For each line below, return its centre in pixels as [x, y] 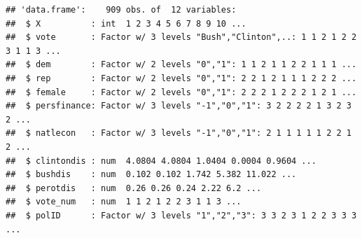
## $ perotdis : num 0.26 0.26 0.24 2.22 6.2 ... [134, 188]
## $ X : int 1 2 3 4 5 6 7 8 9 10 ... [126, 23]
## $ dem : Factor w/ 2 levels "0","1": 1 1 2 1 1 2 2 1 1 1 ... [181, 65]
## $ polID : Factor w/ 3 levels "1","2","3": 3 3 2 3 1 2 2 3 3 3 [181, 215]
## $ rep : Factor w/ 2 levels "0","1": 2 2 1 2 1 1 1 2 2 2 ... [181, 78]
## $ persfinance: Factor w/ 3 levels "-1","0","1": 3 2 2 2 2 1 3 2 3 [179, 106]
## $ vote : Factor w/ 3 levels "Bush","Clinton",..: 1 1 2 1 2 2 [181, 37]
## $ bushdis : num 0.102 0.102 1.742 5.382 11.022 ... [151, 175]
